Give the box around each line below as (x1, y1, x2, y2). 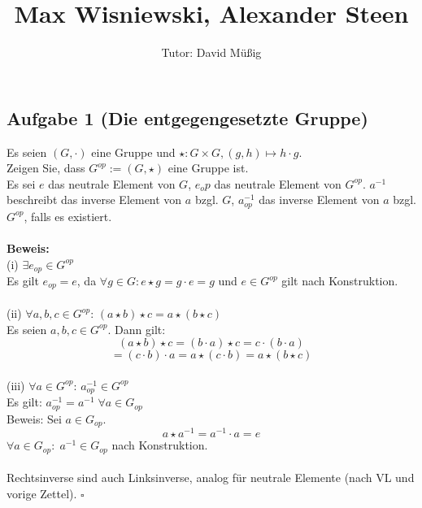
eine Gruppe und (91, 143, 176, 160)
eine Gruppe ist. (167, 159, 249, 176)
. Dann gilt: (107, 320, 166, 337)
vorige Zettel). (7, 484, 77, 501)
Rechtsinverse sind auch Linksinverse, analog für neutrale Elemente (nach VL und (7, 469, 415, 486)
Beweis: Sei (7, 410, 62, 427)
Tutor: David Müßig (161, 44, 262, 61)
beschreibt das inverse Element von (7, 191, 182, 208)
